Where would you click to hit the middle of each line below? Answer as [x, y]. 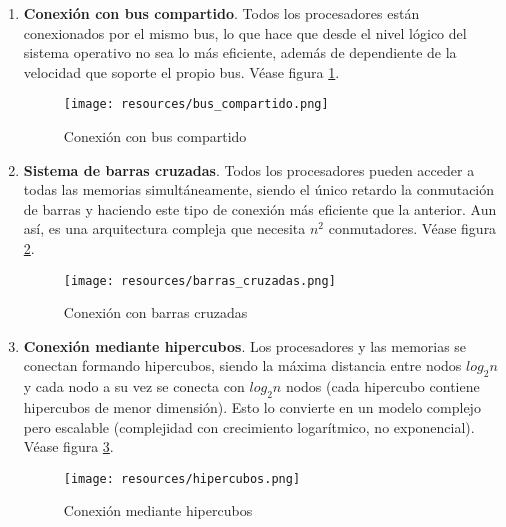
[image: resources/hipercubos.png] [182, 478]
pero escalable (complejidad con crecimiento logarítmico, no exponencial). [249, 426]
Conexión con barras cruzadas [155, 312]
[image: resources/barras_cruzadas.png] [199, 280]
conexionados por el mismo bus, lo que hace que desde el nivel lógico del [245, 32]
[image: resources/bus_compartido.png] [196, 104]
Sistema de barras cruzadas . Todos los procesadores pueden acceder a [249, 169]
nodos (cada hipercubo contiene [382, 386]
